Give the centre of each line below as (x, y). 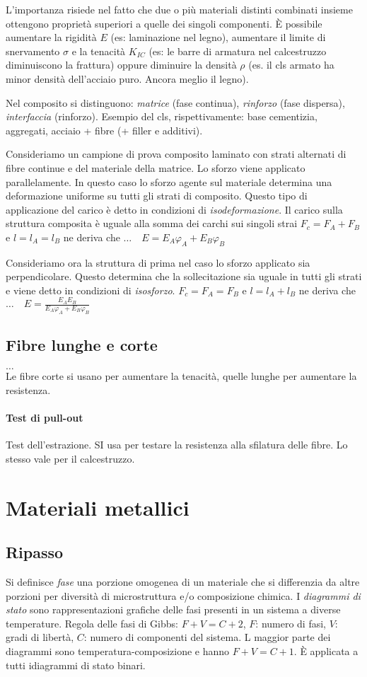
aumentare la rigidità (51, 37)
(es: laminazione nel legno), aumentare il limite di (218, 37)
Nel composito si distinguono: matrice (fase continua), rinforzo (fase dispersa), (175, 102)
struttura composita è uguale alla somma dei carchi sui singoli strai (152, 223)
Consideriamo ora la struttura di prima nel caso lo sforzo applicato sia (158, 262)
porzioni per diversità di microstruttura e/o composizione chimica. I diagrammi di (183, 595)
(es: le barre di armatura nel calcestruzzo (238, 51)
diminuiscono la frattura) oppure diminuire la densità (121, 65)
